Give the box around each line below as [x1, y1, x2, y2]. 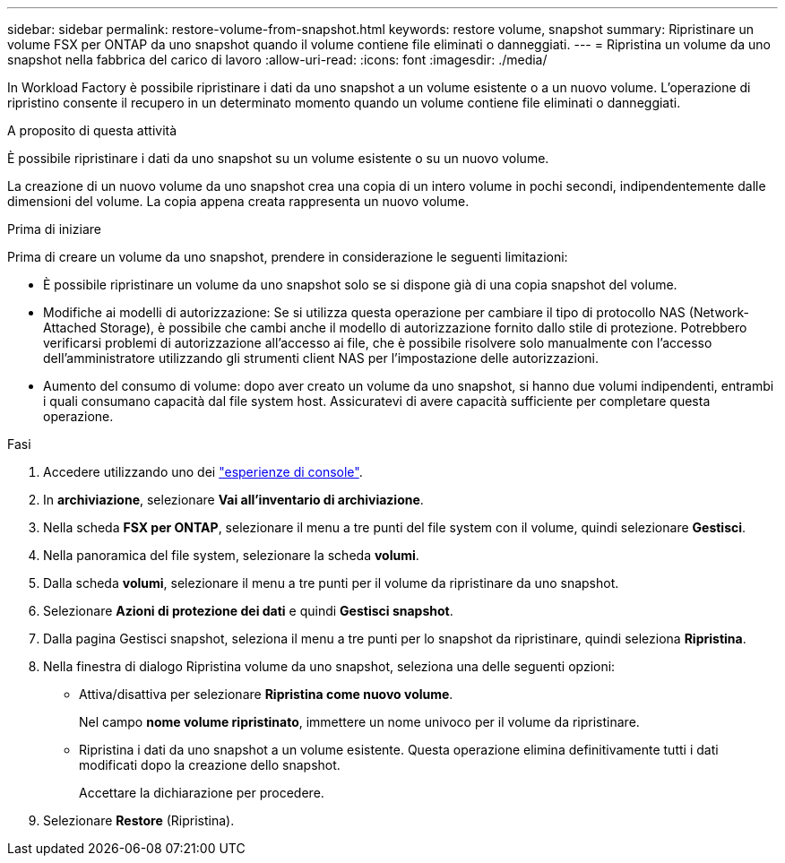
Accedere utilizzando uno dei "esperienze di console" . [43, 464, 363, 479]
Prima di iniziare [7, 221, 101, 237]
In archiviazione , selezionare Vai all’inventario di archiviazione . [43, 492, 424, 507]
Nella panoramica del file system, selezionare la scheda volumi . [43, 548, 419, 563]
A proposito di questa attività [7, 123, 177, 138]
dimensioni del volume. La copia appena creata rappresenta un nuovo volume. [7, 194, 470, 209]
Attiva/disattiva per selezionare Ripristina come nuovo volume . [79, 686, 453, 702]
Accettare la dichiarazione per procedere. [79, 785, 324, 800]
